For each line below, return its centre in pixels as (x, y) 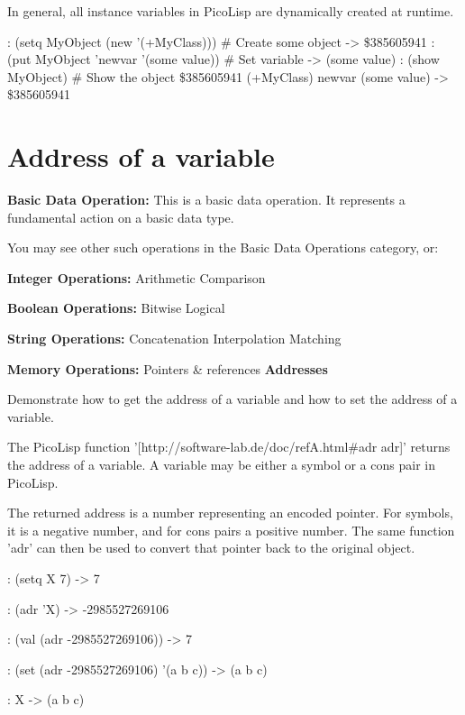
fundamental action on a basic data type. (121, 217)
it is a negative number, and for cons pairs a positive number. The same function (231, 530)
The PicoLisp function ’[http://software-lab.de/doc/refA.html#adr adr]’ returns (229, 447)
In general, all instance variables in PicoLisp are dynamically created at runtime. (231, 11)
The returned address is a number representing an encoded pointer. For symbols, (230, 513)
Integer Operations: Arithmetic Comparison (137, 277)
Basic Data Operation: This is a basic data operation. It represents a (206, 200)
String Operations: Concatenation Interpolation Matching (174, 339)
